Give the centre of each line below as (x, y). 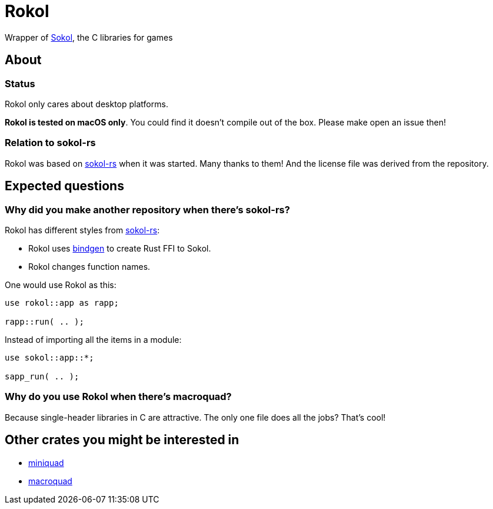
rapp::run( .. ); (44, 321)
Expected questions (64, 186)
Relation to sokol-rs (50, 143)
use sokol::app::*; (49, 357)
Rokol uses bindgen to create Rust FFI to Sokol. (120, 248)
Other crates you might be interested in (122, 440)
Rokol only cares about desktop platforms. (86, 104)
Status (20, 83)
